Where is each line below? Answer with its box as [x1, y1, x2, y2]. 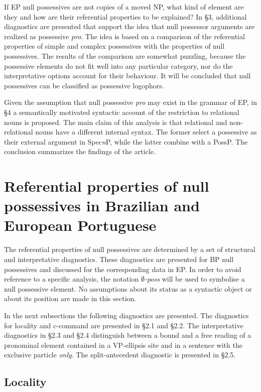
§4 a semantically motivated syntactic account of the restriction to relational [4, 106, 239, 117]
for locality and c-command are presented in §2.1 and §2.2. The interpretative [4, 320, 243, 330]
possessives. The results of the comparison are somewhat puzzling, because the [4, 50, 246, 61]
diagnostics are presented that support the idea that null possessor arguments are [4, 21, 255, 32]
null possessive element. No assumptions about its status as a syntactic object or [4, 283, 252, 294]
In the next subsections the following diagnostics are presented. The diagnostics [4, 310, 249, 320]
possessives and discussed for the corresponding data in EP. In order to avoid [4, 264, 241, 274]
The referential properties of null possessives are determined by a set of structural [4, 244, 255, 254]
